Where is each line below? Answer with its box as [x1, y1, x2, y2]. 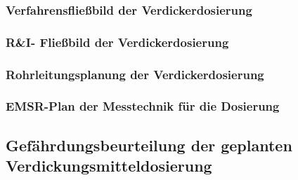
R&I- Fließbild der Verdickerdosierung [6, 33, 229, 50]
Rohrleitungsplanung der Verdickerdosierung [6, 65, 264, 83]
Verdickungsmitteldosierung [6, 155, 212, 176]
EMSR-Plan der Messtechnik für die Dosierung [6, 97, 280, 115]
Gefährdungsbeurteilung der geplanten [6, 134, 292, 155]
